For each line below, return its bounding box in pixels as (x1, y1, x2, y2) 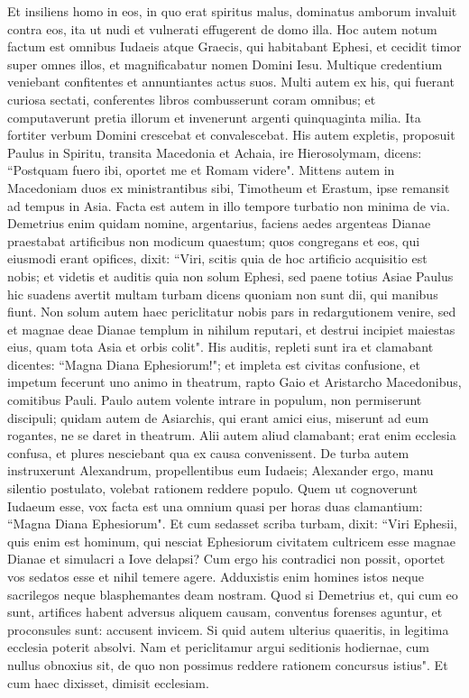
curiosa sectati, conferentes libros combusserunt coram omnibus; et (7, 89, 376, 108)
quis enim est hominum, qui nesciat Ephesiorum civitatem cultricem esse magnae (7, 531, 455, 550)
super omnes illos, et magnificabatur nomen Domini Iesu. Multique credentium (7, 54, 443, 73)
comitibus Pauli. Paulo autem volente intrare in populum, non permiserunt (7, 390, 422, 409)
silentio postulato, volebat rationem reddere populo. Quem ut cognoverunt (7, 479, 418, 498)
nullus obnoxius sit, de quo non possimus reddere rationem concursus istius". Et (7, 655, 448, 674)
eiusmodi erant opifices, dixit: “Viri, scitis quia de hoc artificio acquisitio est (7, 249, 428, 268)
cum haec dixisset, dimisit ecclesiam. (7, 673, 209, 692)
